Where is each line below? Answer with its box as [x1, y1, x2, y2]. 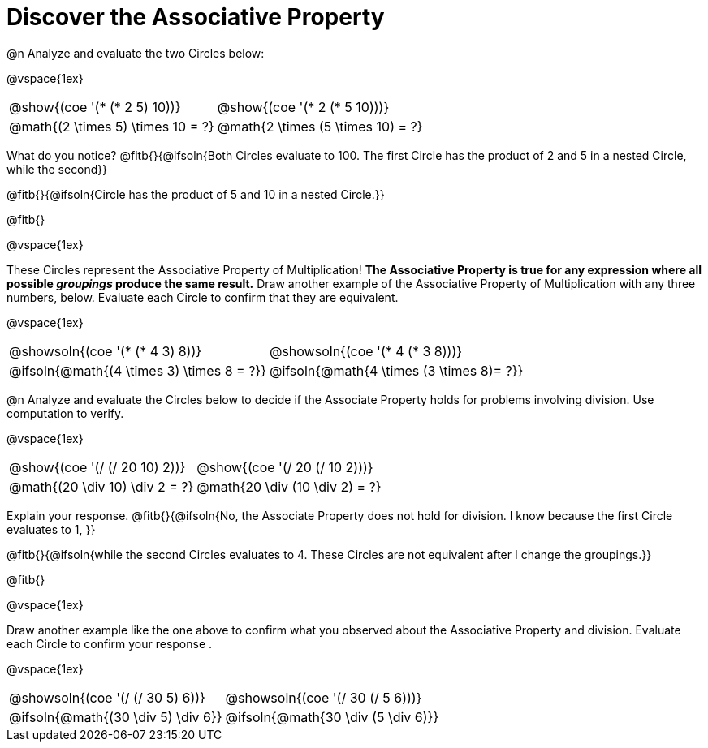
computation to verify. [6, 406, 124, 420]
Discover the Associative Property [6, 3, 385, 31]
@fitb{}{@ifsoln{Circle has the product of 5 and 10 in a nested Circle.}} [6, 187, 385, 201]
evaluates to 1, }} [6, 522, 96, 536]
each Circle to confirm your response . [6, 636, 213, 651]
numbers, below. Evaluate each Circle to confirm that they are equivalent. [6, 290, 399, 304]
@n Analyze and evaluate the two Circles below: [6, 45, 265, 60]
